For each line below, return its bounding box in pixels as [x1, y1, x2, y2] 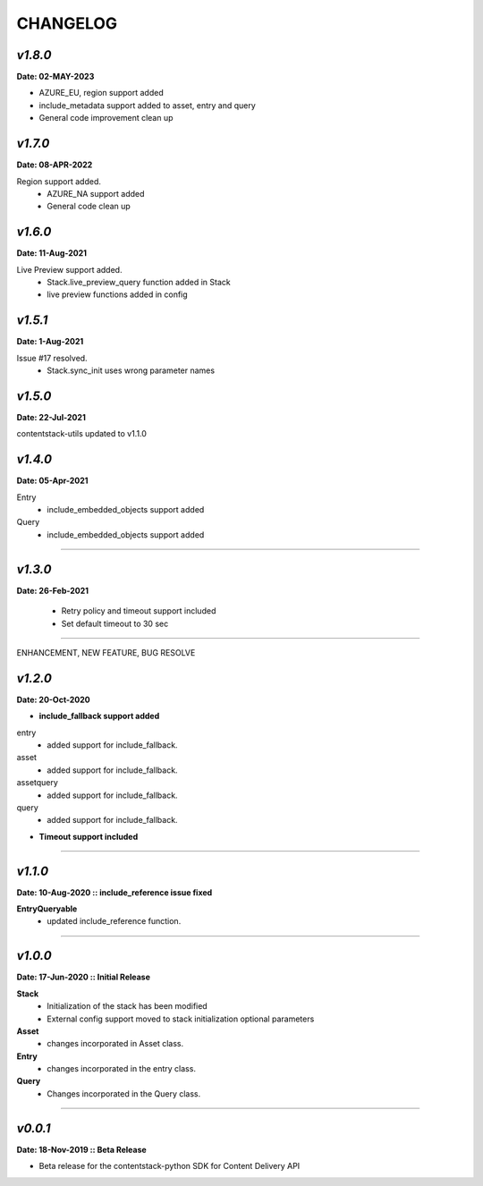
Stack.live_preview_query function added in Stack [47, 277, 232, 287]
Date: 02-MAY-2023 [16, 72, 95, 82]
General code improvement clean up [38, 113, 174, 123]
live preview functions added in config [47, 289, 188, 300]
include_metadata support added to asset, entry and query [38, 99, 257, 111]
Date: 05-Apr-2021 [16, 475, 89, 487]
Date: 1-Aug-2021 [16, 336, 84, 347]
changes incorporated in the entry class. [47, 1063, 197, 1074]
